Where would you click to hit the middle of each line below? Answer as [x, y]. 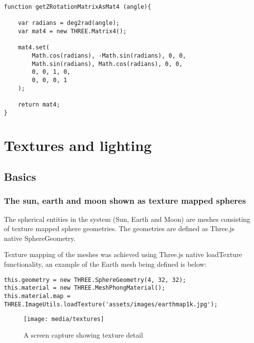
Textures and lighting [78, 145]
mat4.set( [34, 48]
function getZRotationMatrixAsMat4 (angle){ [78, 7]
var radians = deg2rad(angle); [69, 23]
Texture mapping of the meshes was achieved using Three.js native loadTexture [123, 254]
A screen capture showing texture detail [83, 334]
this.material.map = [37, 296]
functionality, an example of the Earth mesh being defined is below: [105, 264]
